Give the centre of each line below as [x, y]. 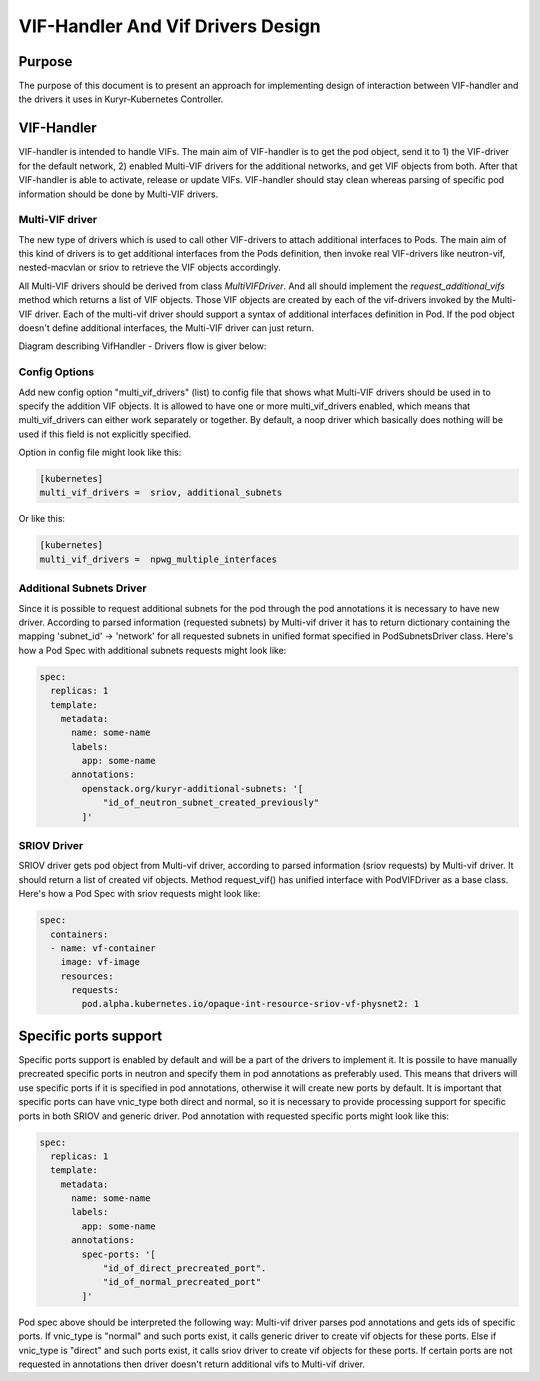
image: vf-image [100, 962]
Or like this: [41, 519]
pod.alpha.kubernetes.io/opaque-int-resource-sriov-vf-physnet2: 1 [250, 1004]
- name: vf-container [103, 948]
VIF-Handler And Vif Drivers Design [170, 26]
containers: [79, 934]
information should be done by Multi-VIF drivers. [118, 194]
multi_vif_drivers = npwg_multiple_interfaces [158, 559]
